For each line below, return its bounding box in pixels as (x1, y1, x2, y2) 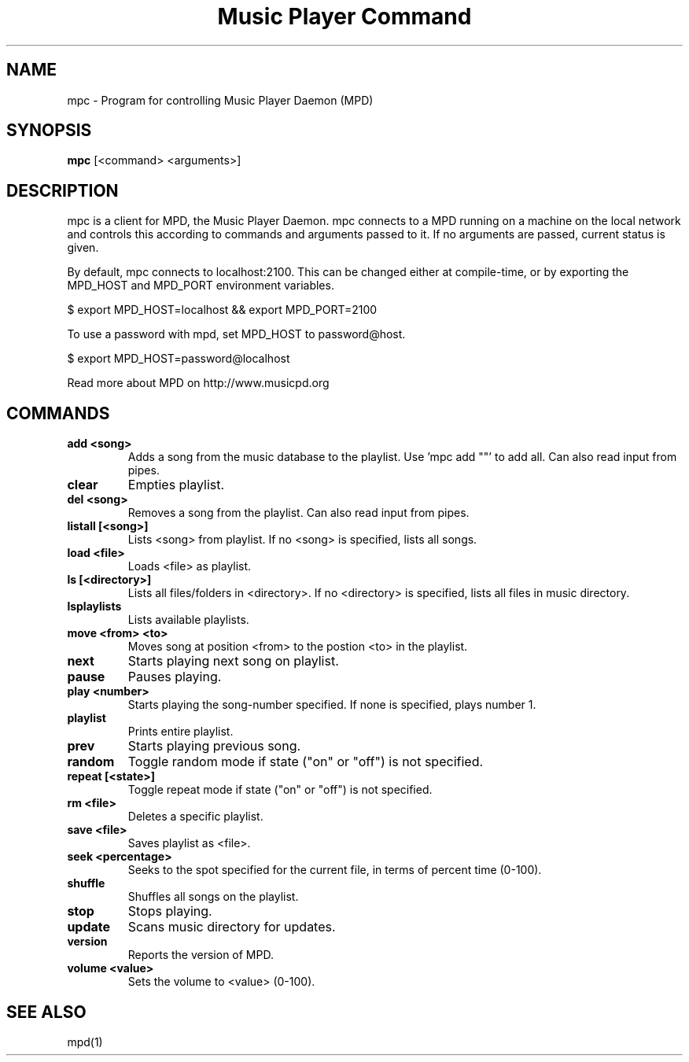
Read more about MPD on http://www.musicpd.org (67, 376, 330, 390)
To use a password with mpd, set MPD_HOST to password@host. (67, 327, 406, 341)
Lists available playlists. (127, 613, 249, 627)
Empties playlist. (127, 477, 225, 493)
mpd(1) (67, 1034, 103, 1049)
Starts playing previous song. (127, 738, 301, 754)
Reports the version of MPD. (127, 948, 274, 962)
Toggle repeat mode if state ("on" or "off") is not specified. (127, 783, 433, 797)
